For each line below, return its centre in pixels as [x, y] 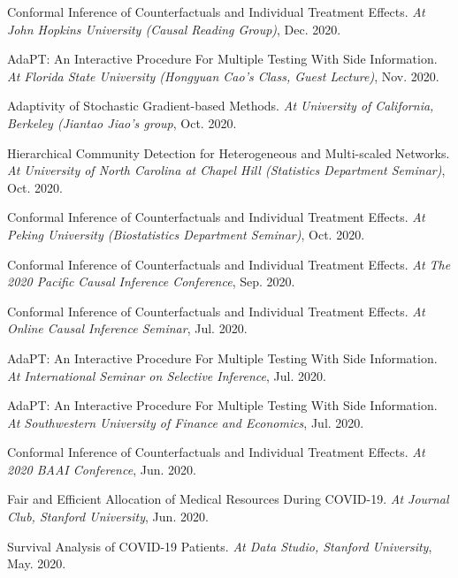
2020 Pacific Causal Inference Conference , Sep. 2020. [151, 281]
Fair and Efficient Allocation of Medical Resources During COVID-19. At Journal [228, 499]
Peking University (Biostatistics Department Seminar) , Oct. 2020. [186, 234]
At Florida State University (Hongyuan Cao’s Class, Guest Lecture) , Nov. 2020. [223, 76]
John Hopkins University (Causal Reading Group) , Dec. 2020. [174, 29]
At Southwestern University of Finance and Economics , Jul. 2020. [186, 422]
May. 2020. [37, 563]
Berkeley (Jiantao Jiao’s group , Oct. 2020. [122, 122]
